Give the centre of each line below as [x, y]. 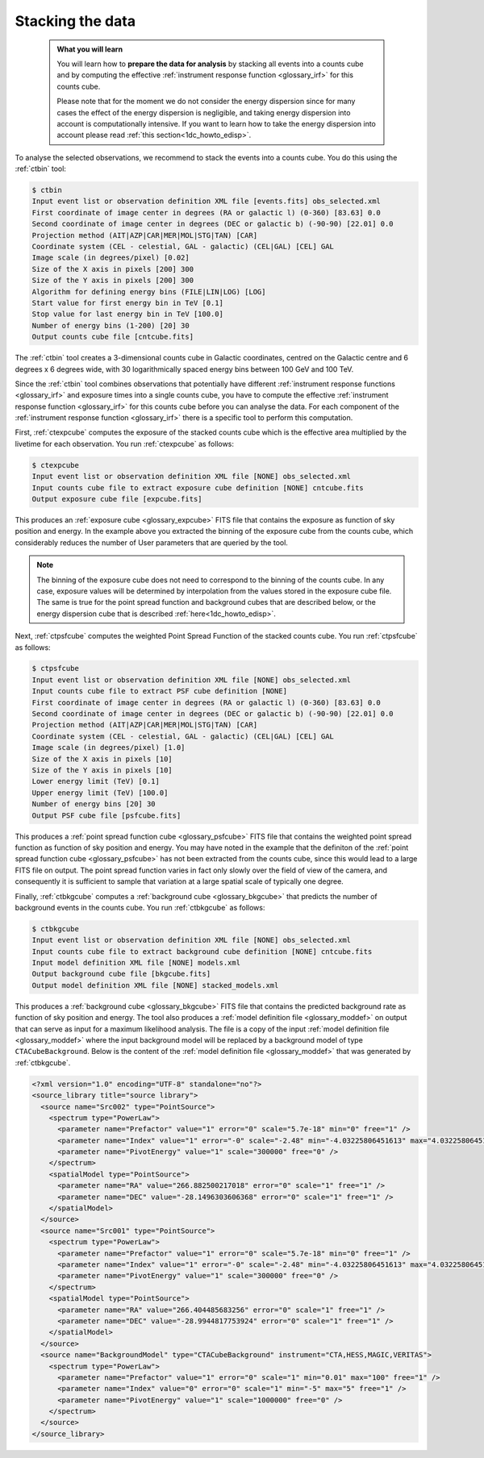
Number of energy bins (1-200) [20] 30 [111, 325]
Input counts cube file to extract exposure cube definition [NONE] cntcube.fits [198, 487]
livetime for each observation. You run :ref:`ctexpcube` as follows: [124, 444]
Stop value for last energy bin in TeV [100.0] [127, 314]
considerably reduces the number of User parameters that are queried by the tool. [151, 542]
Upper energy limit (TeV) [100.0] [100, 793]
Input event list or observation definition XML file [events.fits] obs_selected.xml [206, 201]
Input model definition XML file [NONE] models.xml [136, 963]
